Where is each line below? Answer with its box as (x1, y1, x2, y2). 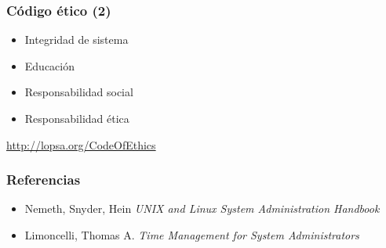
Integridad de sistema (24, 31, 129, 48)
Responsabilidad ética (24, 110, 129, 126)
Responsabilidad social (24, 84, 133, 100)
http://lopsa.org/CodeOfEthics (6, 136, 156, 153)
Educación (24, 57, 75, 74)
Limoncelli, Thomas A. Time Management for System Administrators (24, 227, 359, 243)
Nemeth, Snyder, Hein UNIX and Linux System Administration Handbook (24, 200, 380, 217)
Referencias (6, 170, 81, 189)
